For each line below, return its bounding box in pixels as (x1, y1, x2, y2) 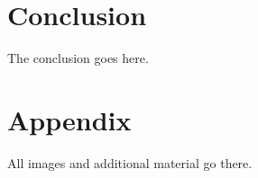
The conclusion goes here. (7, 49, 149, 67)
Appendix (7, 101, 132, 138)
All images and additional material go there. (7, 153, 253, 172)
